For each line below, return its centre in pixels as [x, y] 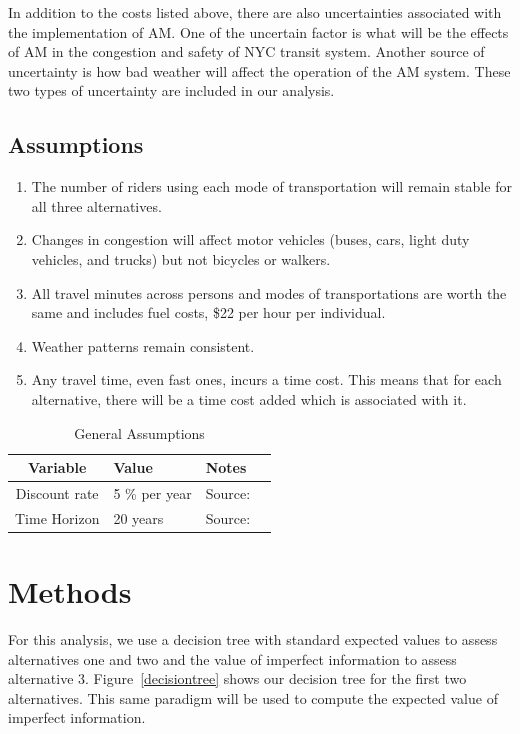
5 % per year [152, 492]
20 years [138, 517]
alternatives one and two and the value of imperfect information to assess [232, 658]
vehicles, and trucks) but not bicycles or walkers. [181, 258]
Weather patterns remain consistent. [143, 345]
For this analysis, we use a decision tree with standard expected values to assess [253, 639]
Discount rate [57, 492]
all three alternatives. [96, 205]
